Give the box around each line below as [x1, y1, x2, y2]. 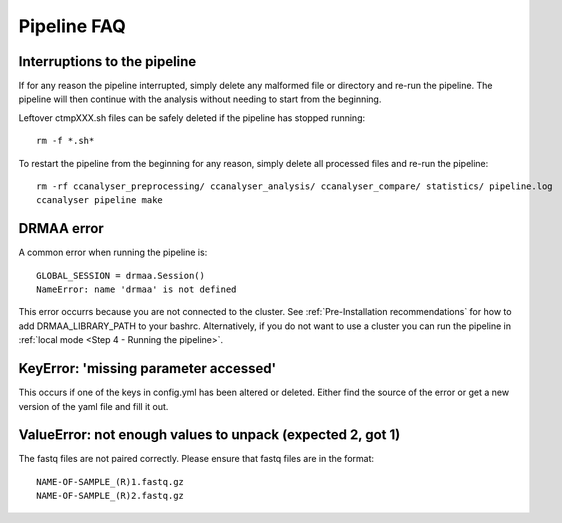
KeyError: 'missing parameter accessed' [18, 360, 277, 377]
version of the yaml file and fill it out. [18, 400, 169, 412]
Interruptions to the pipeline [18, 53, 197, 70]
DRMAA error [18, 220, 104, 237]
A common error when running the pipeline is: [18, 246, 208, 259]
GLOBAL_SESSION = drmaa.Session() [36, 270, 205, 281]
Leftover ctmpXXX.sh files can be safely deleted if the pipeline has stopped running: [18, 111, 365, 124]
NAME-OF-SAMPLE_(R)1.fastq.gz [36, 476, 185, 487]
